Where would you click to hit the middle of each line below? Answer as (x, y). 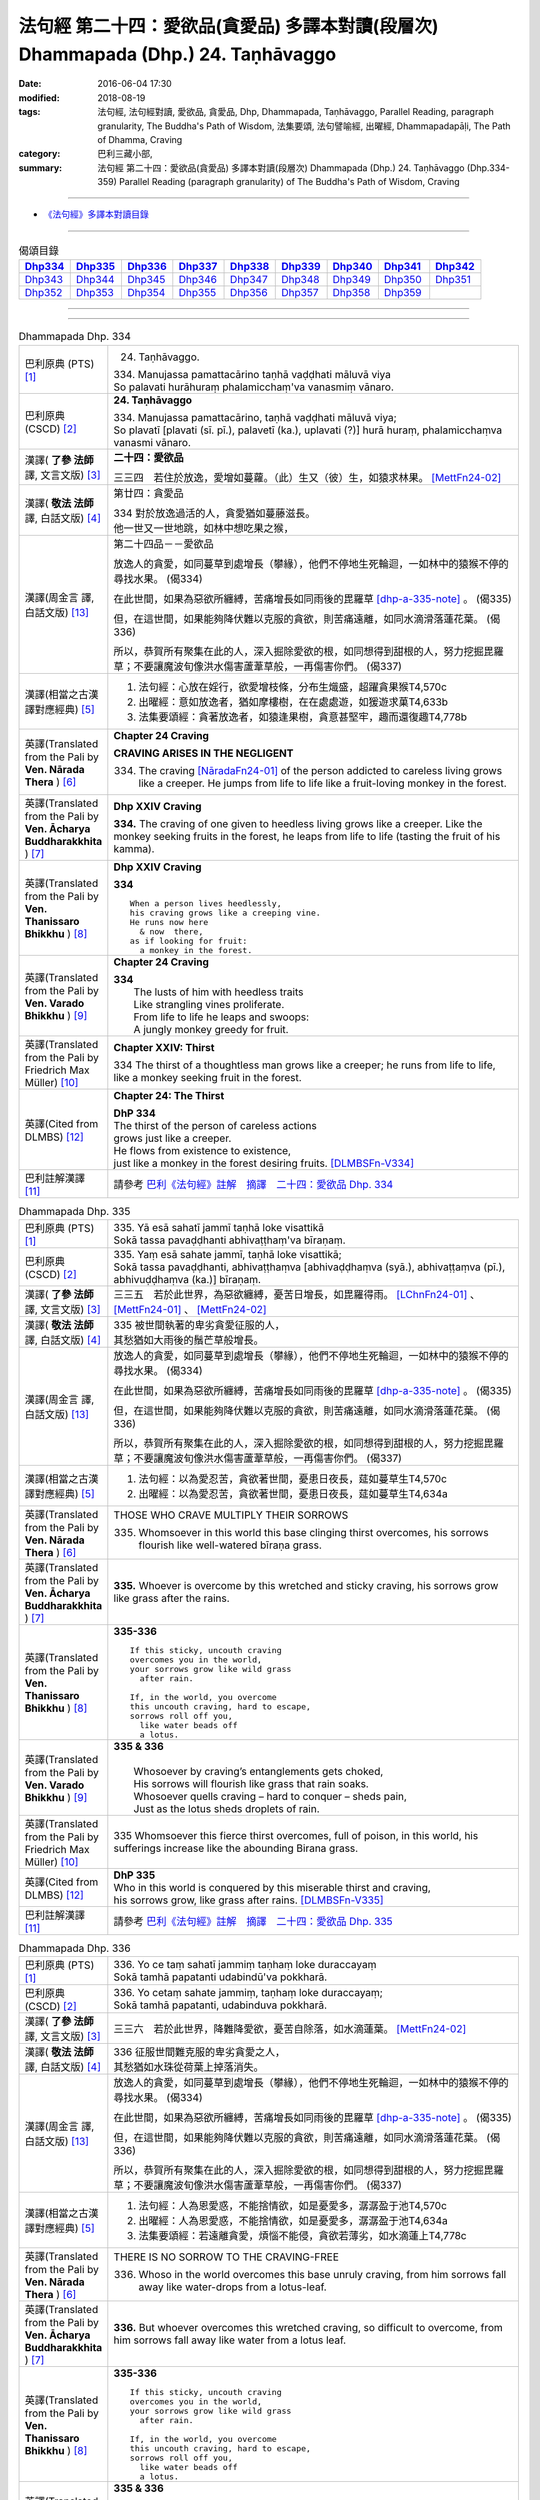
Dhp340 (352, 267)
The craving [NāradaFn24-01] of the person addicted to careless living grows (320, 770)
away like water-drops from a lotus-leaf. (232, 2287)
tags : (29, 112)
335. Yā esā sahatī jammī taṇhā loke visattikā (219, 1227)
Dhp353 (94, 293)
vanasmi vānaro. (152, 442)
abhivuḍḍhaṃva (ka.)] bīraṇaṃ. (187, 1279)
